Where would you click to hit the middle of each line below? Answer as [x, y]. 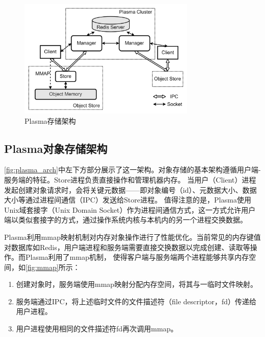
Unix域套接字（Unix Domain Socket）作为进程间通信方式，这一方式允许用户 [130, 209]
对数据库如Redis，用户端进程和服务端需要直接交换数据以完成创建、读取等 [127, 247]
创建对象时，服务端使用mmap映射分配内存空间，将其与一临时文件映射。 [137, 284]
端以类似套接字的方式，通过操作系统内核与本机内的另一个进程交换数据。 [126, 220]
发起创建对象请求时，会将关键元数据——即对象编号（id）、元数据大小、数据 [130, 189]
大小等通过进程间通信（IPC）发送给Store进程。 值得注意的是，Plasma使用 [128, 200]
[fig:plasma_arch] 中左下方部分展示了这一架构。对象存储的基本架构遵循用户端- [132, 170]
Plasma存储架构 [50, 120]
